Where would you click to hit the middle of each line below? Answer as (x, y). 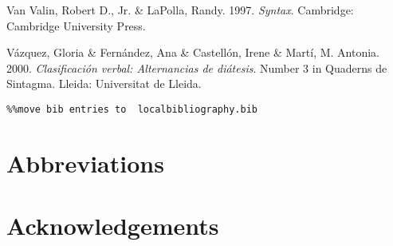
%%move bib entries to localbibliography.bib (132, 109)
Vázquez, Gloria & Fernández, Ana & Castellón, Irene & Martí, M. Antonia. (193, 52)
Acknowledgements (113, 226)
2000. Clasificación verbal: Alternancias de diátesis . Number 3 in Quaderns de (197, 67)
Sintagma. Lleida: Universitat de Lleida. (104, 83)
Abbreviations (85, 163)
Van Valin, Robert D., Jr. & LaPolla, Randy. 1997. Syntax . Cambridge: (180, 10)
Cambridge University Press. (76, 25)
